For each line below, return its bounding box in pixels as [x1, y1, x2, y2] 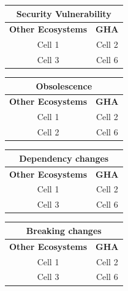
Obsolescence [36, 79, 92, 92]
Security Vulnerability [16, 7, 111, 20]
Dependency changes [19, 151, 109, 164]
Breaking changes [26, 224, 102, 236]
